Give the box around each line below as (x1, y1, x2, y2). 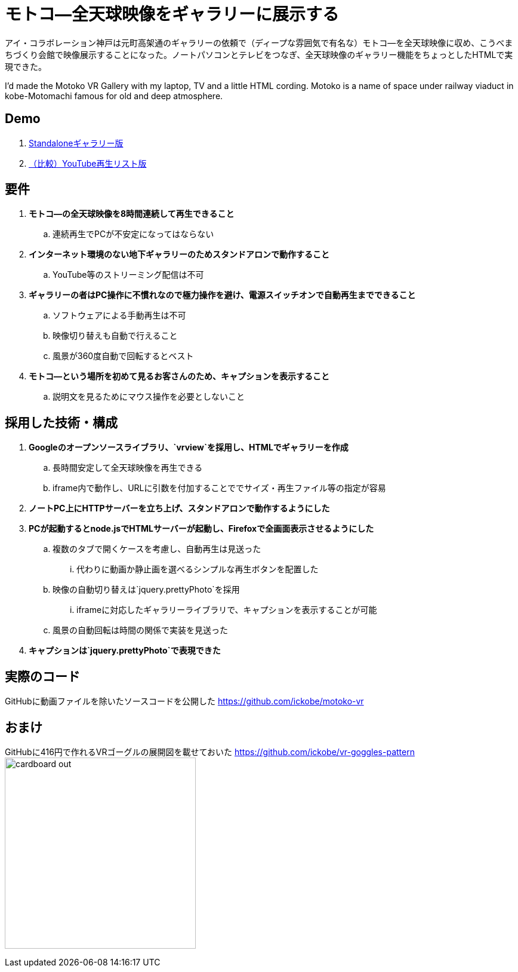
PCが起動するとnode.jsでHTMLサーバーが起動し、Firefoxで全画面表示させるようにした (29, 523, 374, 534)
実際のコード (5, 669, 80, 684)
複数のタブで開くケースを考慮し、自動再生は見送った (53, 544, 261, 554)
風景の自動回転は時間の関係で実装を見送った (53, 625, 228, 636)
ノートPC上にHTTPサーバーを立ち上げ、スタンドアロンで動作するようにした (29, 503, 330, 514)
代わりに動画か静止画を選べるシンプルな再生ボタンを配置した (76, 564, 319, 575)
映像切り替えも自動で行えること (53, 330, 178, 341)
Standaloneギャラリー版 (29, 137, 124, 148)
